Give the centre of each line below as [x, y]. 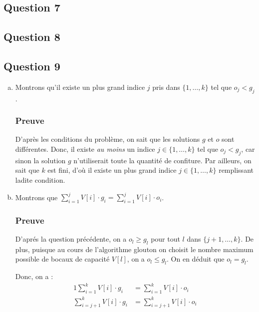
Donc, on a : [34, 276]
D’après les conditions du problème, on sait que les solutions [108, 139]
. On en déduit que [196, 259]
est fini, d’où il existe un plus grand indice [112, 170]
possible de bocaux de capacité [62, 259]
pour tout [165, 239]
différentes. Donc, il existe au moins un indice [85, 149]
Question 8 [32, 37]
